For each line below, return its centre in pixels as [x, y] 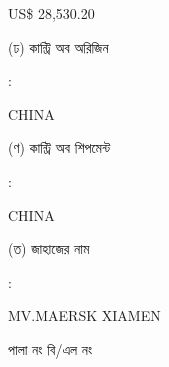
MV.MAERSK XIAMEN [84, 315]
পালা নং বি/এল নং [50, 348]
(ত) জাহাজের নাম [49, 248]
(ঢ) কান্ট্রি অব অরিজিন [58, 46]
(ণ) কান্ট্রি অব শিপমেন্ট [59, 147]
